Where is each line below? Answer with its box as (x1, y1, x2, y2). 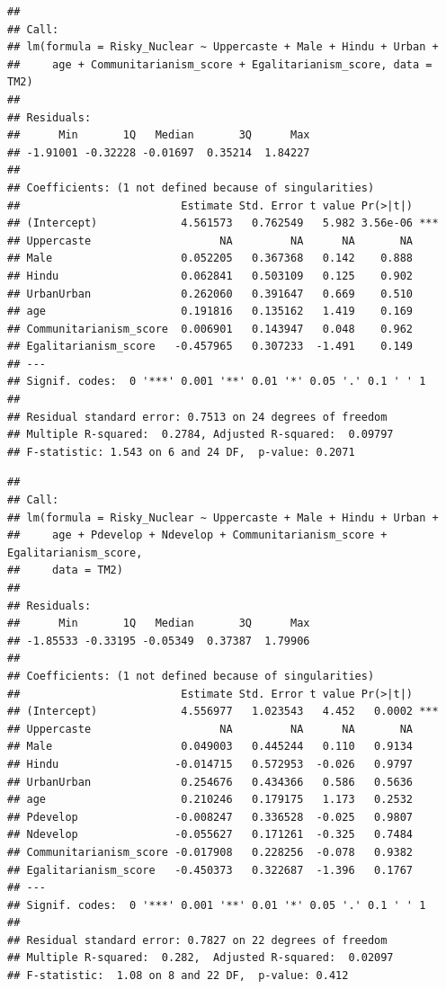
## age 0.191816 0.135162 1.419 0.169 (7, 305, 414, 318)
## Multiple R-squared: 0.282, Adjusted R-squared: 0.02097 (7, 951, 394, 965)
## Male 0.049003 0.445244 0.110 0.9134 (7, 740, 414, 753)
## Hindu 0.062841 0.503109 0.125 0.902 (7, 269, 414, 282)
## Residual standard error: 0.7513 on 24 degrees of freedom (7, 410, 388, 423)
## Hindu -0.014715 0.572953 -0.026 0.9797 (7, 757, 414, 771)
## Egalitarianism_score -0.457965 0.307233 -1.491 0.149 (7, 340, 414, 353)
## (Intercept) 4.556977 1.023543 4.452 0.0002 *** (7, 705, 439, 718)
